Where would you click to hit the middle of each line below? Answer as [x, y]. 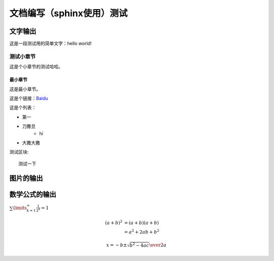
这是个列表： [23, 108]
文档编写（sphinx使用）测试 [68, 13]
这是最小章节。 [25, 89]
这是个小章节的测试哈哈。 [36, 67]
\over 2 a [158, 245]
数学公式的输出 [33, 194]
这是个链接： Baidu [29, 98]
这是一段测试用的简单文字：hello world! [50, 44]
